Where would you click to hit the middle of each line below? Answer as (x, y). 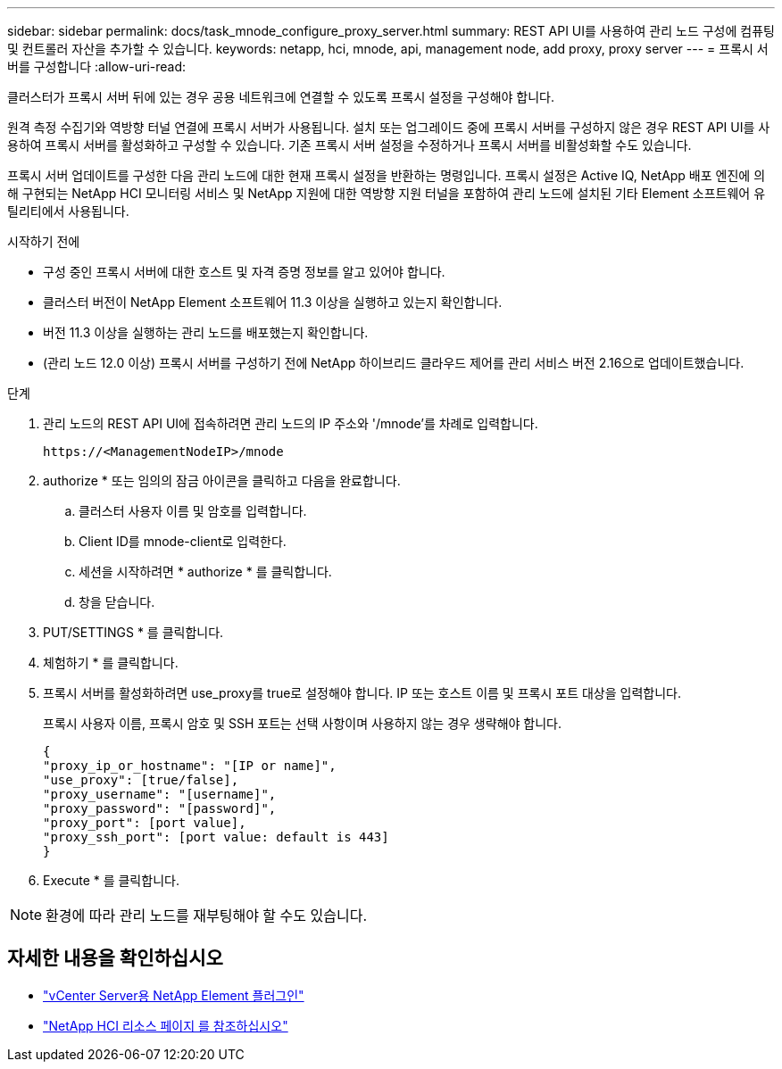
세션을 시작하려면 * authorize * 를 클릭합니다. (205, 572)
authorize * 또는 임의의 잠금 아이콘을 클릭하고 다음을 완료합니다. (222, 481)
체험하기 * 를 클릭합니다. (111, 663)
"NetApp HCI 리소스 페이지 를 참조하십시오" (166, 1025)
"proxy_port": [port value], (145, 823)
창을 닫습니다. (117, 602)
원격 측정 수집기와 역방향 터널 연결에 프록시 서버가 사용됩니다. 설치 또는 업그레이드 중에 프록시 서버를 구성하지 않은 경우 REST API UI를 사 (389, 127)
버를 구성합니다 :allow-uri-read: (97, 66)
